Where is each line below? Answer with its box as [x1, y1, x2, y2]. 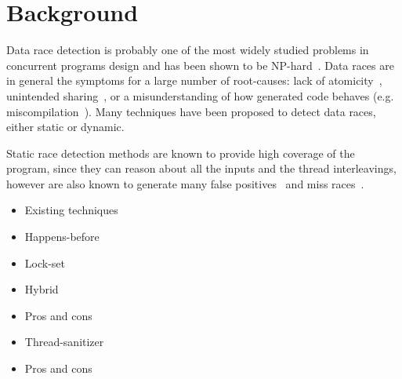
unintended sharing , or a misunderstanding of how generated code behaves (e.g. [6, 87, 394, 104]
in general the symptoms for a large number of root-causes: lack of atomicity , [6, 72, 382, 89]
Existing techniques [24, 202, 118, 218]
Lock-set [24, 254, 65, 271]
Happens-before [24, 228, 100, 245]
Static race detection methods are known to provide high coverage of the [6, 144, 355, 161]
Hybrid [24, 281, 59, 297]
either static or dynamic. [6, 118, 125, 135]
